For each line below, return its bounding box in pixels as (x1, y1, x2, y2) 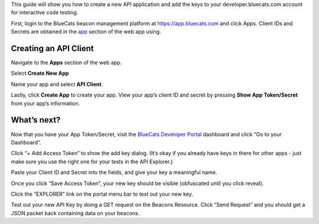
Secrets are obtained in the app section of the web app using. (11, 28, 161, 35)
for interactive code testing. (11, 9, 79, 16)
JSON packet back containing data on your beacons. (11, 209, 140, 216)
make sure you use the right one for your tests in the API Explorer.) (11, 158, 173, 165)
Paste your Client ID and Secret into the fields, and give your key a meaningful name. (11, 169, 217, 176)
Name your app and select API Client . (11, 80, 103, 88)
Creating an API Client (11, 43, 94, 53)
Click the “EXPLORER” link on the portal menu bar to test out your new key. (11, 190, 193, 197)
